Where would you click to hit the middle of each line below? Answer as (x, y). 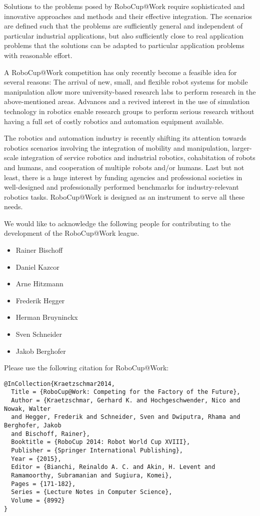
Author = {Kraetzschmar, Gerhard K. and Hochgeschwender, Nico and (126, 401)
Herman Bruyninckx (47, 317)
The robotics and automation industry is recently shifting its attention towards (125, 138)
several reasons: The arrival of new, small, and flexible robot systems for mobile (126, 82)
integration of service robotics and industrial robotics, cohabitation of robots (138, 157)
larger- (242, 147)
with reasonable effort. (38, 55)
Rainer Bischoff (39, 250)
